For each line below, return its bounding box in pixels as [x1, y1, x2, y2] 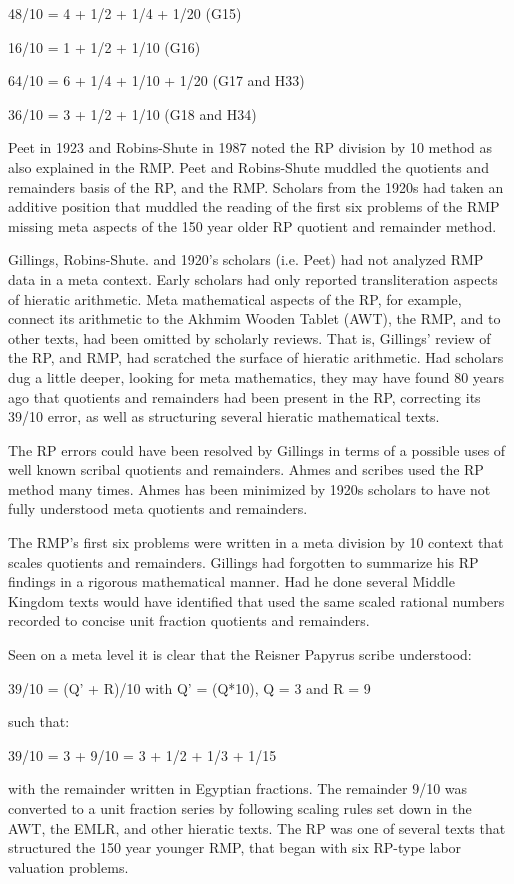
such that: [8, 711, 70, 732]
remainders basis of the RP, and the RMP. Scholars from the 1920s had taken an [8, 176, 504, 197]
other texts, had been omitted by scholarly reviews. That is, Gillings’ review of [8, 327, 491, 348]
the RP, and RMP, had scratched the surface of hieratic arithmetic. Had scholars [8, 347, 504, 368]
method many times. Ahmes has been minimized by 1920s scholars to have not [8, 478, 491, 499]
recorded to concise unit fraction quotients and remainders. [8, 610, 370, 631]
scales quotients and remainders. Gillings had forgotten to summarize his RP [8, 551, 479, 572]
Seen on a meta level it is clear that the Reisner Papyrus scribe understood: [8, 644, 472, 665]
